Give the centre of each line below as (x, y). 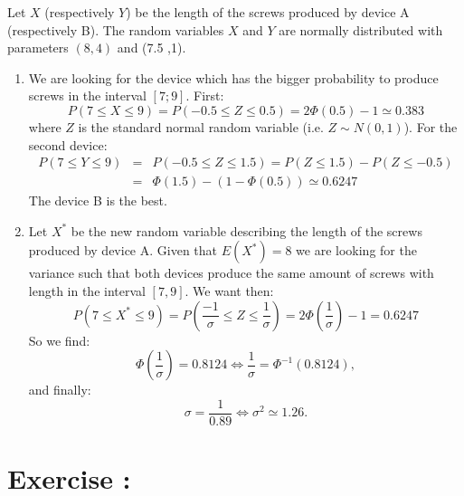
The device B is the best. (98, 200)
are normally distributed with (361, 29)
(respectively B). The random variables (116, 29)
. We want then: (229, 291)
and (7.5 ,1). (152, 48)
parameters (38, 48)
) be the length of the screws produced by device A (268, 12)
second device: (68, 144)
